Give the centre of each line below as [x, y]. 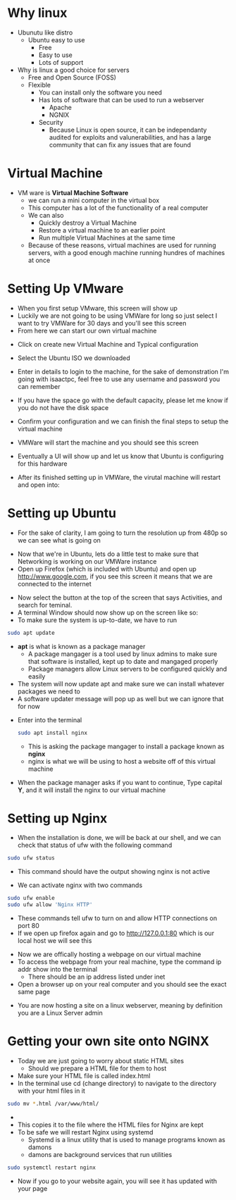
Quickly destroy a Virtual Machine [88, 223]
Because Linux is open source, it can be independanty [128, 130]
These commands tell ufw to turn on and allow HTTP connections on [117, 918]
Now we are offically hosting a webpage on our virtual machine [109, 954]
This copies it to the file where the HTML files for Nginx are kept [111, 1125]
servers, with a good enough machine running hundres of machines [126, 252]
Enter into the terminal [50, 719]
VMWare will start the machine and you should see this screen [108, 443]
